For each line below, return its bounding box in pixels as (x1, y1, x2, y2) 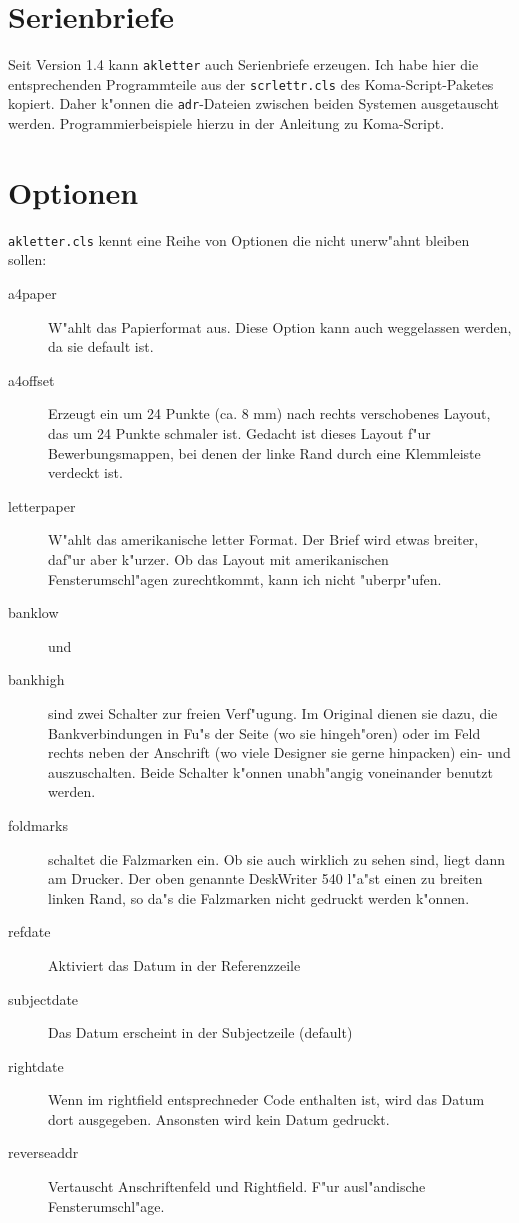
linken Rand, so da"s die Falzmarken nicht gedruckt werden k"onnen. (48, 887, 470, 908)
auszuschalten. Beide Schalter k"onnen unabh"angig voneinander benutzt (48, 761, 493, 782)
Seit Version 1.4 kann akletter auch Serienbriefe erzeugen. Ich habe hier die (8, 54, 479, 75)
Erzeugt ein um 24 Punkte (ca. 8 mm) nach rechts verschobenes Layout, (48, 403, 491, 424)
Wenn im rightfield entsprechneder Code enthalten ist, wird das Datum (48, 1089, 485, 1110)
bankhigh (8, 669, 65, 690)
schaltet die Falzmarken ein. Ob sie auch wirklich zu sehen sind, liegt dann (48, 848, 506, 869)
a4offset (8, 369, 55, 390)
